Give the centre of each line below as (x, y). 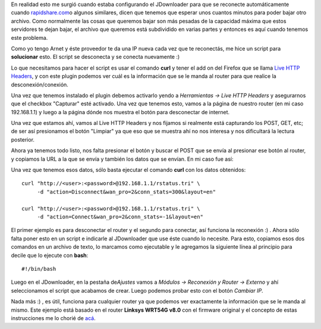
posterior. (23, 139)
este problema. (29, 37)
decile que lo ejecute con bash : (50, 255)
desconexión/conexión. (40, 84)
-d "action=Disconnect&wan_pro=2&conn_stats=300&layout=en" (127, 192)
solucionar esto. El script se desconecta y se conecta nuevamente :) (95, 57)
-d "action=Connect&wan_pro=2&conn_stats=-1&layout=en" (120, 217)
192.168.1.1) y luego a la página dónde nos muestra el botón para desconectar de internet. (120, 112)
